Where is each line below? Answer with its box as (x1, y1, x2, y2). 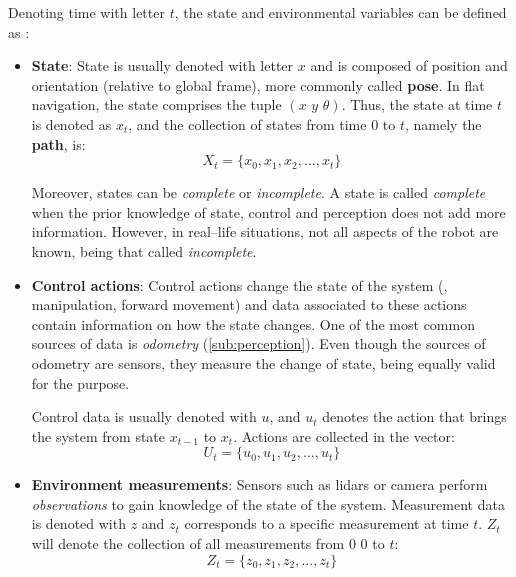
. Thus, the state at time (341, 94, 493, 115)
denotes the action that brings (322, 406, 507, 427)
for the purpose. (31, 372, 130, 393)
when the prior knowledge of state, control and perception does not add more (31, 201, 506, 222)
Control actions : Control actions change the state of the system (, (31, 274, 448, 295)
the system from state (31, 425, 166, 446)
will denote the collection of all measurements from (31, 533, 345, 554)
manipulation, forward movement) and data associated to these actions (31, 294, 467, 315)
